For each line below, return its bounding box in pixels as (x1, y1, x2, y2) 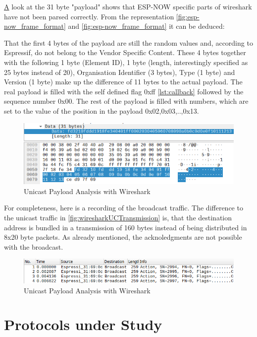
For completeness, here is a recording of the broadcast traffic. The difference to (4, 202, 243, 213)
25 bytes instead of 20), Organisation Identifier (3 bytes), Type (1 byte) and (4, 67, 235, 77)
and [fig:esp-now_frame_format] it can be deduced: (68, 21, 225, 31)
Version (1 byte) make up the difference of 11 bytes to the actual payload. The (4, 76, 243, 87)
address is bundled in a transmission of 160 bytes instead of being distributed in (4, 222, 247, 232)
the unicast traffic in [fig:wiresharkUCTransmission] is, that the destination (4, 212, 232, 223)
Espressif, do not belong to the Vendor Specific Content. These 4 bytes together (4, 47, 246, 58)
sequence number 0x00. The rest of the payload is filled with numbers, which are (4, 96, 249, 106)
